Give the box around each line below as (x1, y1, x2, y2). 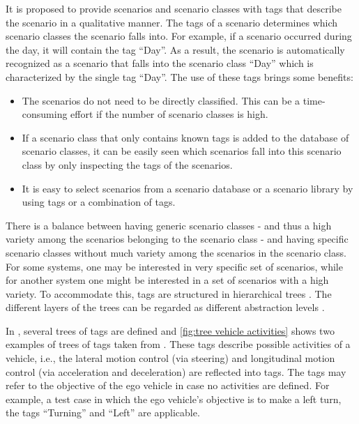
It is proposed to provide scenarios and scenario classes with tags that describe (6, 1, 342, 15)
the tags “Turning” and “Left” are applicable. (6, 405, 200, 420)
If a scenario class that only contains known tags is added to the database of (22, 130, 349, 144)
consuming (22, 107, 68, 121)
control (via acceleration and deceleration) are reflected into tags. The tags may (6, 364, 346, 379)
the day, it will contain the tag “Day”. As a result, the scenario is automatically (6, 42, 345, 56)
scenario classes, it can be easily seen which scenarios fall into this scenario (22, 144, 342, 158)
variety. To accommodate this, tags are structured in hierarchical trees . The (6, 286, 332, 301)
